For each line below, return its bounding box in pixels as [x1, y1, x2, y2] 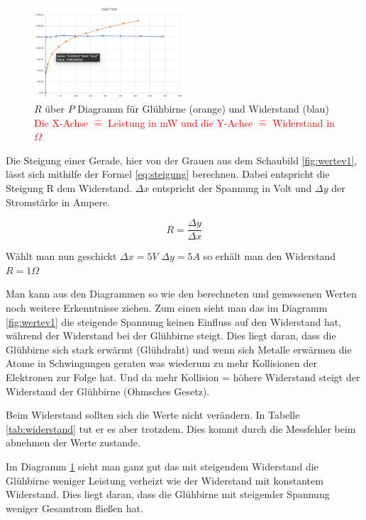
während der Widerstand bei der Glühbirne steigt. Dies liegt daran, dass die [6, 328, 336, 343]
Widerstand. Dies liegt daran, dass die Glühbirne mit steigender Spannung [6, 487, 330, 502]
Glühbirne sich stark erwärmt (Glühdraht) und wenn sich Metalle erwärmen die [6, 341, 352, 356]
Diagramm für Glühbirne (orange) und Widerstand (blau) [77, 101, 329, 116]
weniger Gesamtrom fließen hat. [6, 500, 143, 515]
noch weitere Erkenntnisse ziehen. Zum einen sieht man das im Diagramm [6, 300, 328, 315]
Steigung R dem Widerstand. [6, 181, 133, 196]
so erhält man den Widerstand [203, 249, 336, 264]
